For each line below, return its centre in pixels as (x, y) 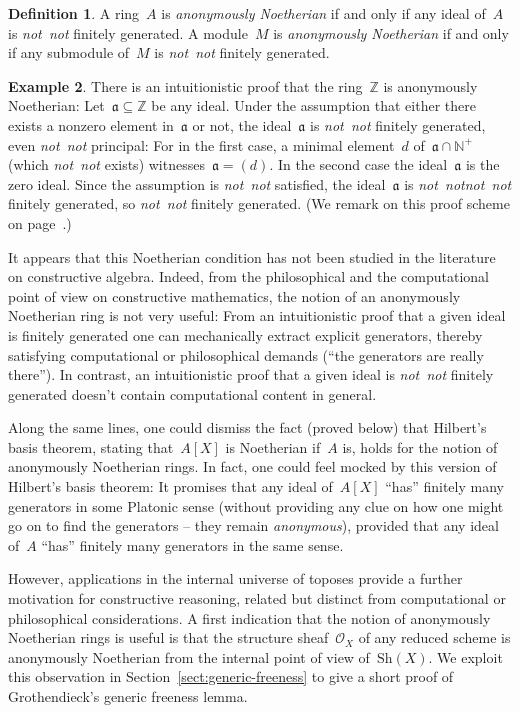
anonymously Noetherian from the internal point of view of (189, 656)
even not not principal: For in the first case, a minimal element (201, 144)
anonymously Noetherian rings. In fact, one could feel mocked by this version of (252, 466)
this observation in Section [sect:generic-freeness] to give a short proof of (231, 676)
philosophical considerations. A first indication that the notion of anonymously (249, 617)
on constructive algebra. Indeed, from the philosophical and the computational (248, 276)
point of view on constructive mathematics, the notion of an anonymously (234, 295)
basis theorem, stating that (91, 446)
